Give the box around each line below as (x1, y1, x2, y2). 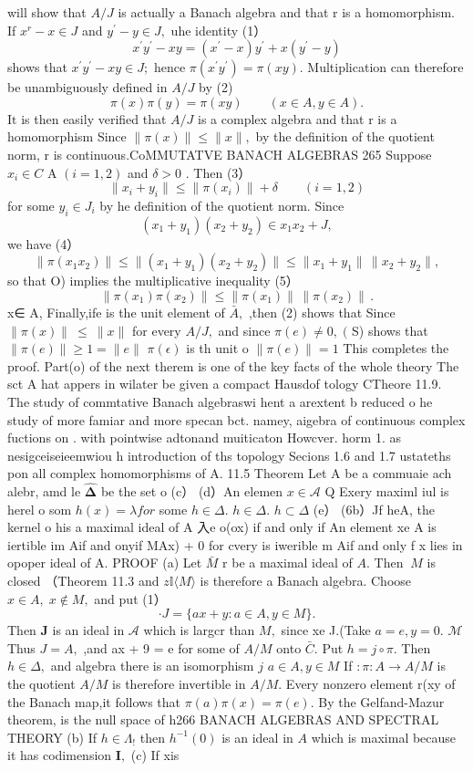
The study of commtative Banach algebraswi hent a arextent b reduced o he (7, 391, 433, 411)
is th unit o (186, 339, 249, 358)
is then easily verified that (21, 109, 167, 128)
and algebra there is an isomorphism (50, 656, 254, 675)
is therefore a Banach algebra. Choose (200, 571, 412, 590)
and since (218, 320, 271, 339)
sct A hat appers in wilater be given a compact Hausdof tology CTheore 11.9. (7, 374, 442, 393)
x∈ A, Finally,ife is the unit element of (7, 302, 225, 321)
